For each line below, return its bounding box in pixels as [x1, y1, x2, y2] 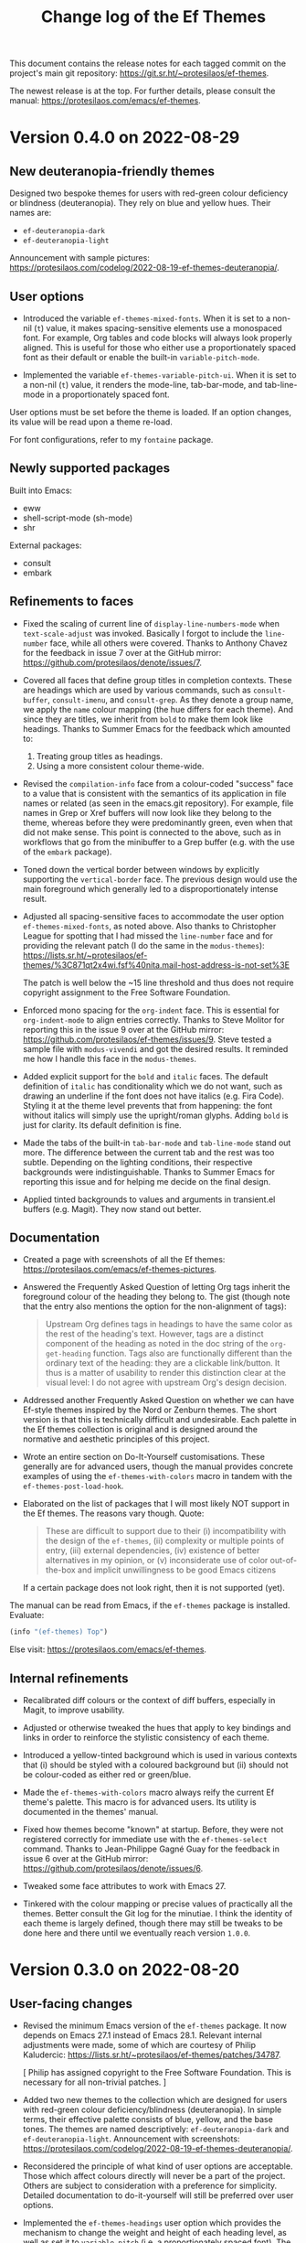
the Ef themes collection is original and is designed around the [22, 1424, 259, 1435]
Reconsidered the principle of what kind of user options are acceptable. [22, 2161, 293, 2172]
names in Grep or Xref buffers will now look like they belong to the [22, 807, 272, 818]
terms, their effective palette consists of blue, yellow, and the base [22, 2114, 274, 2125]
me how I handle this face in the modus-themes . [22, 1053, 197, 1064]
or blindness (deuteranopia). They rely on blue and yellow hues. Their [9, 198, 271, 209]
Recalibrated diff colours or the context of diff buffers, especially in [22, 1695, 276, 1706]
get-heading [45, 1349, 91, 1359]
